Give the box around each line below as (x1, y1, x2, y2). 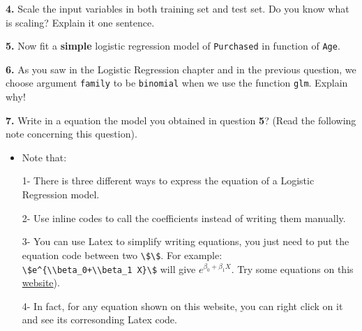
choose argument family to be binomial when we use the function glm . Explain (6, 75, 348, 90)
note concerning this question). (6, 126, 137, 141)
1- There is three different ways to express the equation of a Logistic (22, 173, 315, 188)
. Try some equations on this (231, 261, 354, 276)
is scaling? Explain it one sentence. (6, 15, 155, 29)
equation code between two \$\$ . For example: (22, 247, 223, 262)
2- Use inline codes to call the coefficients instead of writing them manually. (22, 210, 346, 225)
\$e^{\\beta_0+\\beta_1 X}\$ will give (22, 261, 196, 276)
